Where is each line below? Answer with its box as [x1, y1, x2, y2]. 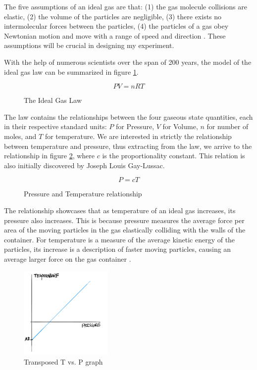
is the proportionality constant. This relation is [102, 150, 245, 161]
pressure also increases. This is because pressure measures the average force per [4, 215, 245, 225]
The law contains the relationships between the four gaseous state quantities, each [4, 111, 253, 122]
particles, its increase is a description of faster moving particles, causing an [4, 244, 231, 254]
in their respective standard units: [4, 121, 107, 132]
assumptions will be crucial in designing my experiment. [4, 40, 174, 50]
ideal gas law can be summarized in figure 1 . [4, 66, 139, 77]
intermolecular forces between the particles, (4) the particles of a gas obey [4, 21, 229, 31]
